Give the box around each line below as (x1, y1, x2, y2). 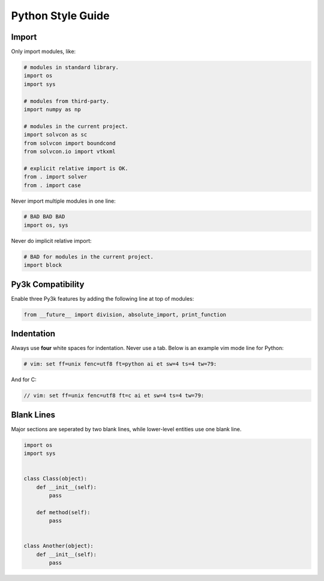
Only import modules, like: (11, 48, 76, 55)
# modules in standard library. (23, 64, 119, 71)
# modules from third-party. (23, 97, 110, 105)
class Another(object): (23, 543, 94, 550)
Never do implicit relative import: (11, 237, 92, 244)
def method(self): (36, 509, 91, 515)
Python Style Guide (11, 9, 110, 22)
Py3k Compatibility (11, 279, 85, 289)
